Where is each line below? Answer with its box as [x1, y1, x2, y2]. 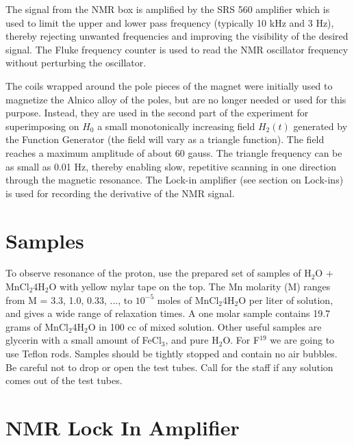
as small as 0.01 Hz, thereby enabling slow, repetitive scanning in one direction [5, 159, 337, 173]
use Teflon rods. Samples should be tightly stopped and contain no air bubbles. [5, 346, 338, 360]
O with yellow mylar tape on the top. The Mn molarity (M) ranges [49, 279, 331, 294]
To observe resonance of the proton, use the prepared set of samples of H [5, 266, 312, 280]
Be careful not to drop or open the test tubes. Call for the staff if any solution [5, 359, 333, 374]
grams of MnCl [5, 319, 68, 333]
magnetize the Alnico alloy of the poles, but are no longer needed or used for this [5, 92, 346, 106]
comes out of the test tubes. [5, 373, 123, 387]
